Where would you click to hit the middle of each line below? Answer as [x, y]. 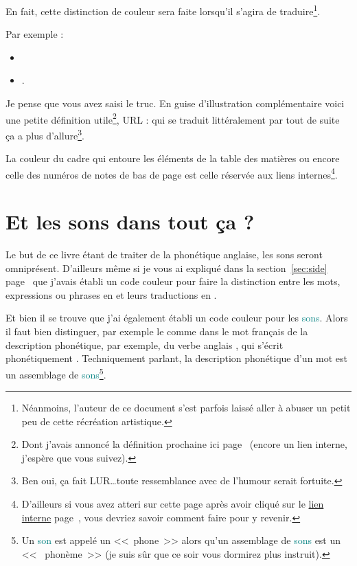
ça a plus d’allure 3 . [45, 134]
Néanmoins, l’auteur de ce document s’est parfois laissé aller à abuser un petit [186, 408]
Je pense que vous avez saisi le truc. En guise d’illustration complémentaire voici [175, 103]
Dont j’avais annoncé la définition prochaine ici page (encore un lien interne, [184, 444]
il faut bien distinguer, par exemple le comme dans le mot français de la [157, 331]
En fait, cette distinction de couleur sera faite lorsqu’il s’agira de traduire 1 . [163, 10]
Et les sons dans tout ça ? [130, 222]
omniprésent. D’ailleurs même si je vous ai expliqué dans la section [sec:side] [166, 268]
